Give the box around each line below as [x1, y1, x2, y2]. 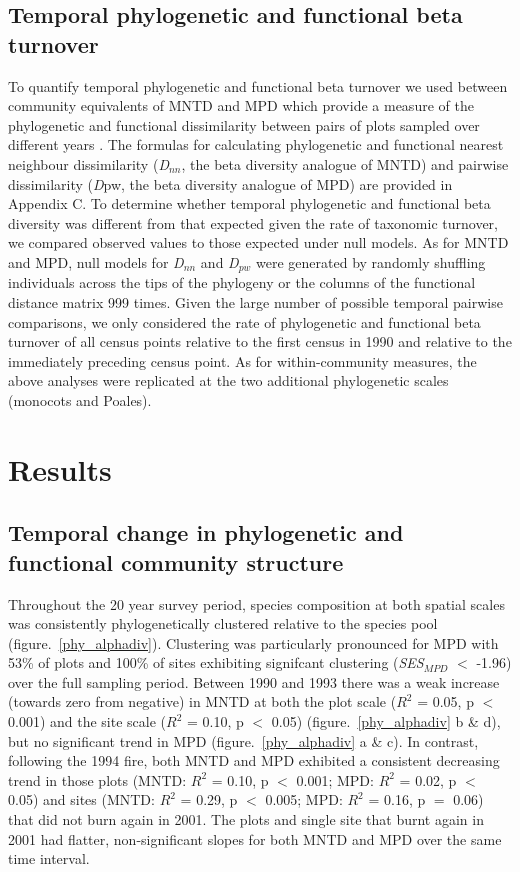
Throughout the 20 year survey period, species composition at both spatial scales [8, 593, 505, 614]
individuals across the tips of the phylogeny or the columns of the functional [8, 272, 476, 293]
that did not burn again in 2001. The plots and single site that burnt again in [8, 809, 484, 830]
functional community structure [8, 546, 344, 577]
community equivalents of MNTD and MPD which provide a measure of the [8, 95, 474, 116]
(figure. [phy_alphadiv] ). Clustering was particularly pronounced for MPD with [8, 632, 499, 653]
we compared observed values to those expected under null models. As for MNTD [8, 232, 509, 253]
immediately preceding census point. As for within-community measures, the [8, 350, 477, 371]
